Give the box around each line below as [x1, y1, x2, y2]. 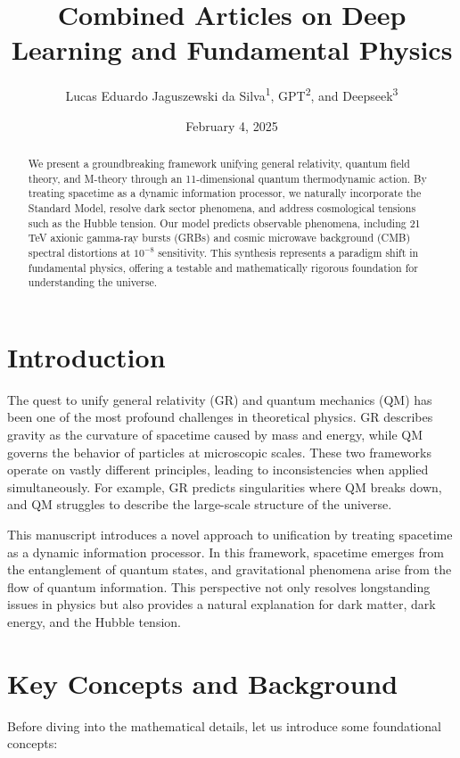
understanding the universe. [28, 275, 158, 290]
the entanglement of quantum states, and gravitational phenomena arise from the [7, 560, 452, 579]
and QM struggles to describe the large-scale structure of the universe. [7, 495, 392, 514]
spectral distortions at [28, 244, 131, 260]
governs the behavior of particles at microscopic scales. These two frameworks [7, 442, 431, 461]
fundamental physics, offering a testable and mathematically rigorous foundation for [28, 260, 418, 275]
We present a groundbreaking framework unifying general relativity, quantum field [28, 155, 410, 170]
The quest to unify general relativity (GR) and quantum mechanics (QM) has [7, 390, 432, 408]
